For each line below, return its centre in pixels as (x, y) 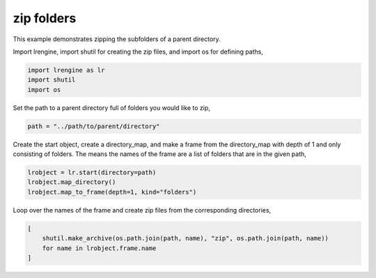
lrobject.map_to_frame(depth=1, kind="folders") (112, 192)
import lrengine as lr (66, 70)
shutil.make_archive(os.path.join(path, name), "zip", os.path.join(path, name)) (185, 238)
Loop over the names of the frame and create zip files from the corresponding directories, (142, 210)
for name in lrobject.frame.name (99, 248)
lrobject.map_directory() (72, 182)
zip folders (45, 18)
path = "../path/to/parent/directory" (94, 126)
